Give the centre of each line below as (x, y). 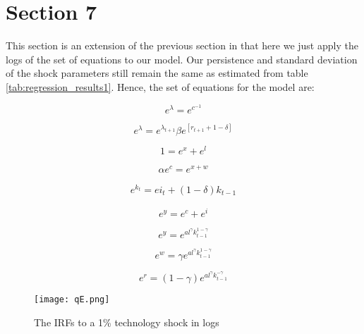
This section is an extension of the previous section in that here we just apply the (182, 45)
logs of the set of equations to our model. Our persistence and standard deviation (182, 59)
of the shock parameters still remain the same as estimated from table (157, 73)
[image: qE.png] (72, 300)
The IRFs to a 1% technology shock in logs (127, 322)
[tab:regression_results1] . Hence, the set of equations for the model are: (160, 86)
